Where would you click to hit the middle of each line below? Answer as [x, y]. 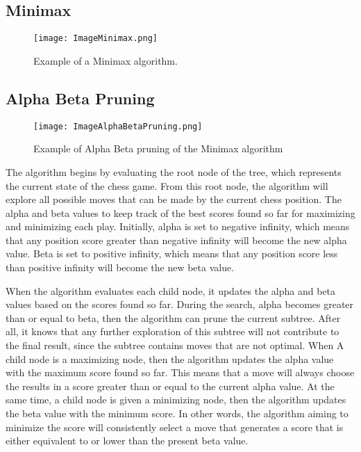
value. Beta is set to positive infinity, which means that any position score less [172, 253]
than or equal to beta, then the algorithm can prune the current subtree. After [173, 317]
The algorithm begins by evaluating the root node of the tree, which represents [174, 171]
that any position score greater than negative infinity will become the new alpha [176, 240]
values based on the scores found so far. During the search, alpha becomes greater [180, 304]
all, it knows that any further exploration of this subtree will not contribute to [173, 331]
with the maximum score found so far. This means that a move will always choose [180, 372]
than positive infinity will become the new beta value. [120, 267]
